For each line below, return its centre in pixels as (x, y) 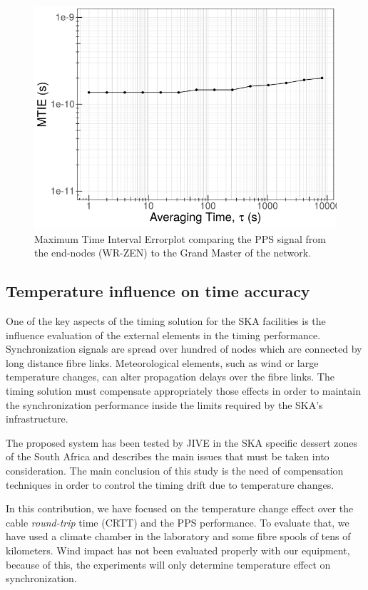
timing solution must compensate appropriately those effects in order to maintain (183, 391)
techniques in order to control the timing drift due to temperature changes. (170, 484)
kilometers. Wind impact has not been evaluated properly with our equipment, (178, 550)
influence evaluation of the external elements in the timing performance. (163, 335)
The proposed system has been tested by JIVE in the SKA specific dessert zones (182, 442)
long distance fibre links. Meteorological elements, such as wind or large (162, 362)
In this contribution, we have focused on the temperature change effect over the (180, 508)
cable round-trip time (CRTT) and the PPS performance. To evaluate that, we (178, 522)
